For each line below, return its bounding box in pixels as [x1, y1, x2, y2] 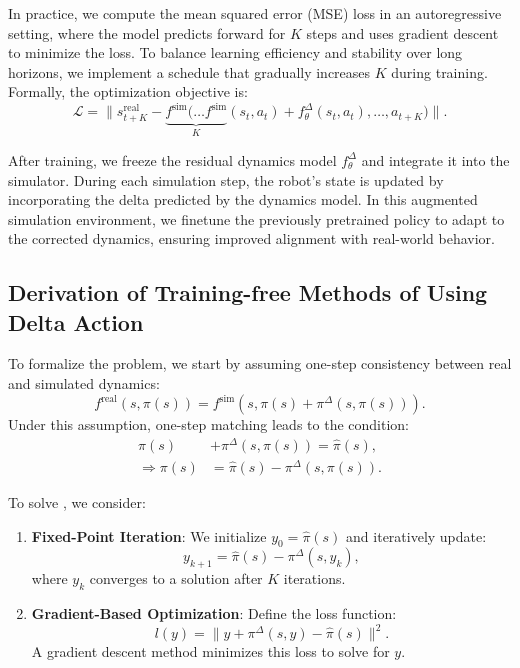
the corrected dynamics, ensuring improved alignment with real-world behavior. [8, 228, 495, 249]
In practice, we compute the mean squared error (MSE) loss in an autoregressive [8, 3, 502, 23]
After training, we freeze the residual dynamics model [8, 149, 337, 170]
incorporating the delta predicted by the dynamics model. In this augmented [8, 189, 478, 210]
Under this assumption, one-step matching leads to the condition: [8, 414, 409, 435]
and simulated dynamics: [8, 373, 160, 394]
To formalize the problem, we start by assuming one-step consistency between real [8, 353, 512, 374]
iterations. [283, 568, 346, 589]
